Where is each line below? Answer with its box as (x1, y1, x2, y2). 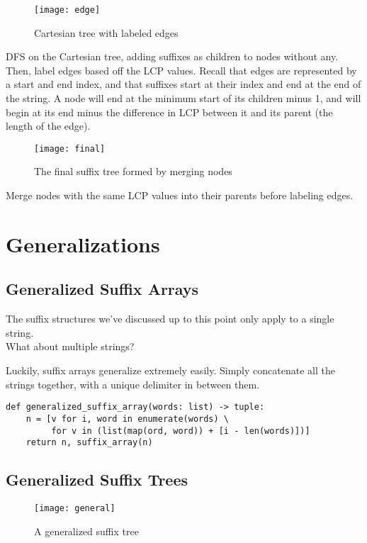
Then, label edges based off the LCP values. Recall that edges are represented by (6, 62, 357, 77)
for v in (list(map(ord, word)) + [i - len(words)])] (51, 425, 310, 436)
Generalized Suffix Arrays (6, 278, 199, 300)
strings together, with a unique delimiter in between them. (6, 376, 260, 391)
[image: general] (34, 503, 115, 514)
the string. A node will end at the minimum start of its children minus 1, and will (6, 91, 361, 106)
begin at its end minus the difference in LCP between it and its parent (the (6, 104, 333, 119)
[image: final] (34, 143, 106, 154)
